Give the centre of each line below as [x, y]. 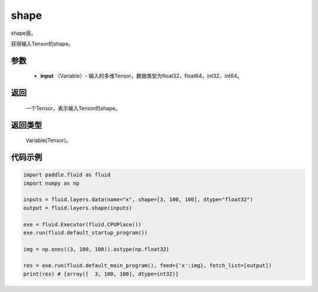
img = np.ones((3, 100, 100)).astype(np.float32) [96, 249]
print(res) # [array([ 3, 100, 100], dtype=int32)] [101, 274]
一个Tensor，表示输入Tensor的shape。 [73, 108]
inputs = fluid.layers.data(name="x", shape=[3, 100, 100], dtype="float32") [138, 200]
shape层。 [24, 33]
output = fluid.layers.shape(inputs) [78, 208]
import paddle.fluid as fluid [67, 175]
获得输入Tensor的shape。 [42, 44]
